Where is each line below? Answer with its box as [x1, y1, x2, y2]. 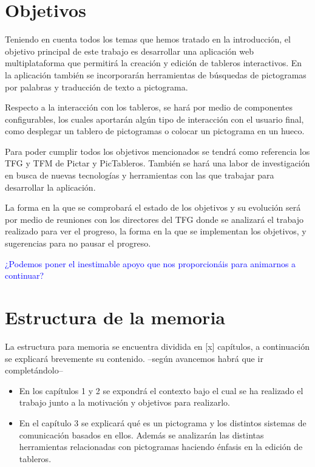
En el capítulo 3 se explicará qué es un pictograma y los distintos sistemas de [19, 416, 307, 429]
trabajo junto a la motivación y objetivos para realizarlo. [19, 396, 230, 409]
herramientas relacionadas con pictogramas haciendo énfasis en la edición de [19, 440, 303, 453]
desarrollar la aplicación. [5, 180, 96, 193]
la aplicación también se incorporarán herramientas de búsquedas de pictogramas [5, 68, 307, 81]
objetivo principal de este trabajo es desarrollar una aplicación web [5, 44, 254, 57]
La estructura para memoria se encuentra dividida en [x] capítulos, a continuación [5, 339, 310, 352]
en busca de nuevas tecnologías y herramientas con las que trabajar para [5, 169, 274, 182]
